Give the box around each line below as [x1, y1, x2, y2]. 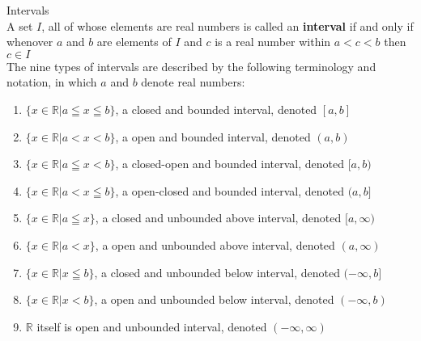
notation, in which [6, 74, 97, 91]
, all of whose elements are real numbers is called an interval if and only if [41, 17, 414, 34]
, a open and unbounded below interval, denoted [94, 291, 334, 308]
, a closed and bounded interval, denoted [115, 100, 317, 117]
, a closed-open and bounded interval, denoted [115, 155, 344, 172]
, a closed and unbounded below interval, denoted [94, 263, 340, 280]
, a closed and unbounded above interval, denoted [95, 209, 342, 226]
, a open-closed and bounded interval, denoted [115, 182, 344, 199]
